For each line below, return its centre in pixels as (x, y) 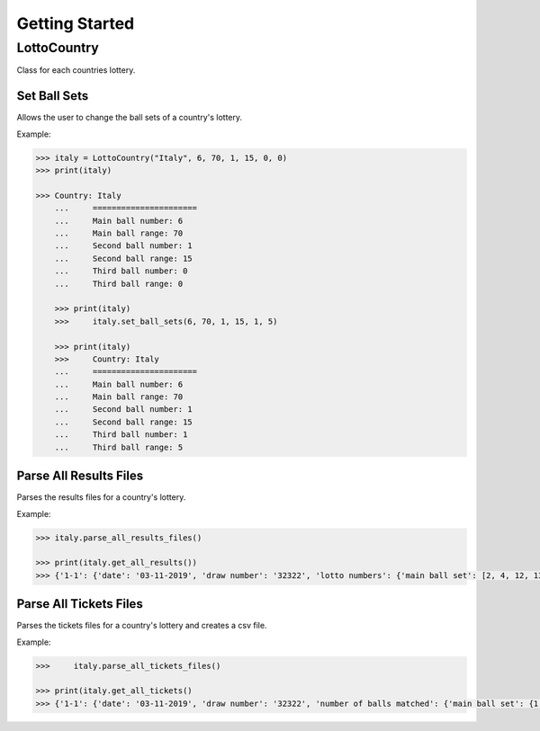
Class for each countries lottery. (76, 70)
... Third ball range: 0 (119, 284)
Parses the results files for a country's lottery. (101, 497)
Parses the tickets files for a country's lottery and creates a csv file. (142, 626)
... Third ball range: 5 (119, 447)
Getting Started (76, 23)
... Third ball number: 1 (121, 435)
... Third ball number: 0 (121, 271)
